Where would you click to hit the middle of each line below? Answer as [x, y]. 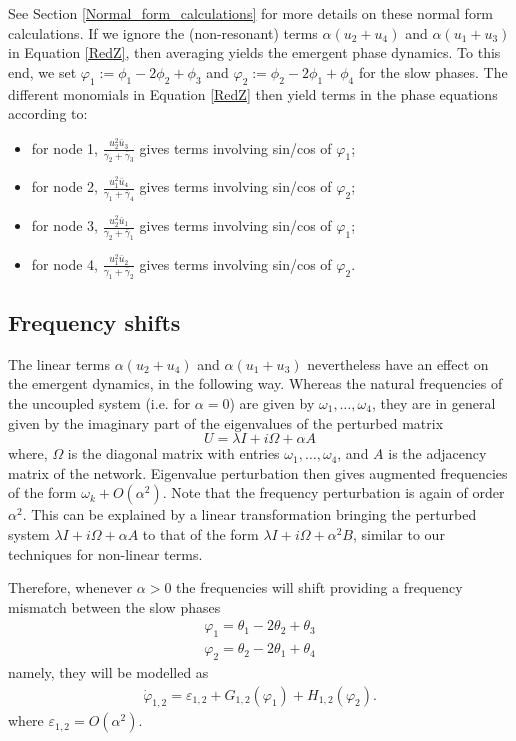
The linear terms [59, 363]
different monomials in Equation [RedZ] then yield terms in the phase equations [253, 93]
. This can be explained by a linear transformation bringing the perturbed [249, 514]
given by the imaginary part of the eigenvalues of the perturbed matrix [226, 422]
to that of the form [200, 533]
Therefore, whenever [70, 587]
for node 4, [64, 263]
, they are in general [433, 402]
